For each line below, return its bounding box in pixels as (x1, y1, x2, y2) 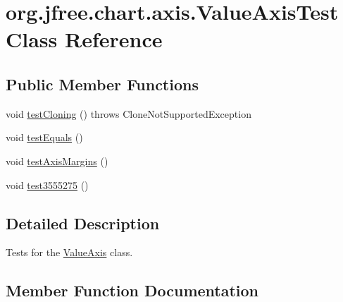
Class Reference (6, 25, 163, 54)
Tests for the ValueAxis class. (6, 245, 133, 260)
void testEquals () (6, 130, 83, 145)
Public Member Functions (6, 73, 199, 95)
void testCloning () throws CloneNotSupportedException (6, 106, 251, 121)
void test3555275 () (6, 177, 89, 192)
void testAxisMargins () (6, 153, 108, 168)
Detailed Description (6, 212, 160, 234)
